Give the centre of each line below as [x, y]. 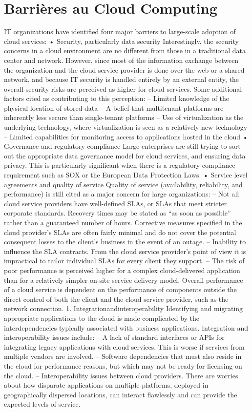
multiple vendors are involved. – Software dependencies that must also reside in [123, 356]
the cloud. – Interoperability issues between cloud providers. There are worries [121, 375]
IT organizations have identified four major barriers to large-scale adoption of [120, 31]
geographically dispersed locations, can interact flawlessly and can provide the [121, 394]
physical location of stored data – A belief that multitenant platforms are [114, 108]
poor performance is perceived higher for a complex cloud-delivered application [122, 270]
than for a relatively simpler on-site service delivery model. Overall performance [124, 280]
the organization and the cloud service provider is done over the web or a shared [124, 69]
